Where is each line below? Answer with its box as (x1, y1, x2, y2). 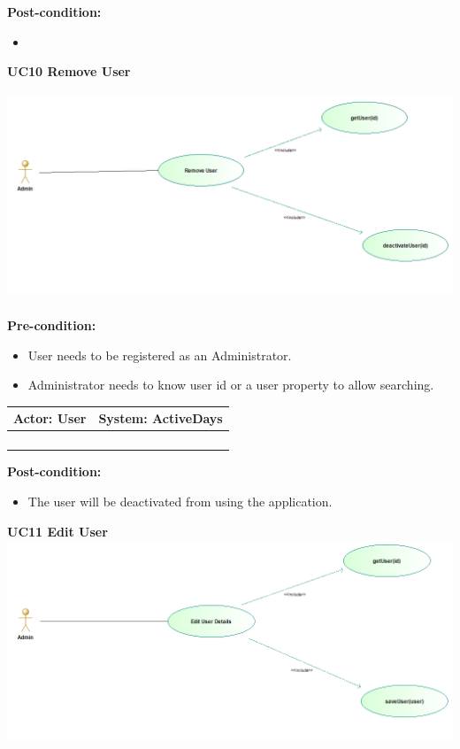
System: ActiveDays (98, 409, 223, 428)
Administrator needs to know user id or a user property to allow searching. (27, 375, 434, 394)
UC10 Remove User (7, 62, 131, 81)
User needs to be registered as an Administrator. (27, 345, 292, 364)
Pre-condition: (7, 316, 96, 335)
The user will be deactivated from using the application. (27, 491, 333, 510)
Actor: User (13, 409, 87, 428)
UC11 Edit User (7, 521, 108, 540)
